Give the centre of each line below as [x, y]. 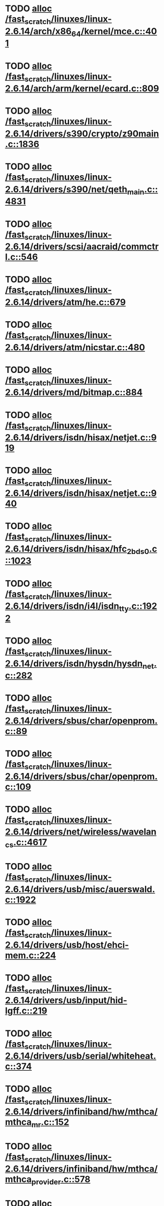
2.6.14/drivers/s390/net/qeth [66, 189]
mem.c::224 [31, 955]
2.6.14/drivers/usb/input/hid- [66, 1001]
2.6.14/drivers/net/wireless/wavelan [81, 832]
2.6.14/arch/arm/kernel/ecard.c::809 [82, 89]
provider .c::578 [61, 1180]
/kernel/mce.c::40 [119, 31]
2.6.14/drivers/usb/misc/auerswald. [80, 889]
